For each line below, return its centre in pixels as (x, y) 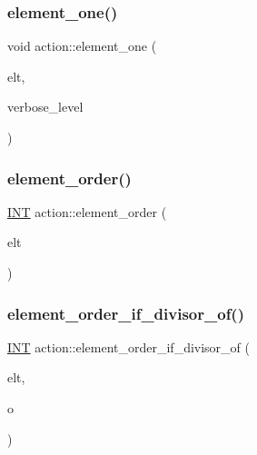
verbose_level (45, 107)
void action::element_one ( (82, 46)
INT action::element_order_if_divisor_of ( (129, 346)
